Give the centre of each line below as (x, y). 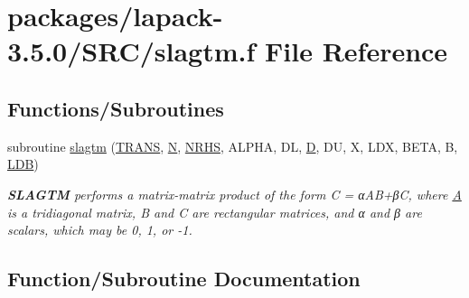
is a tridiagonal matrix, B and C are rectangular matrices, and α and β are (215, 212)
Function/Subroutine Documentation (184, 279)
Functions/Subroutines (116, 108)
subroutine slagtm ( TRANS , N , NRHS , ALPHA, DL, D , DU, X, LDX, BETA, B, (233, 146)
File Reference (356, 51)
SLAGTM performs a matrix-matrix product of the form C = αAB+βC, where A (234, 194)
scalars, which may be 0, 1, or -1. (100, 230)
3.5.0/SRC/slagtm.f (131, 51)
